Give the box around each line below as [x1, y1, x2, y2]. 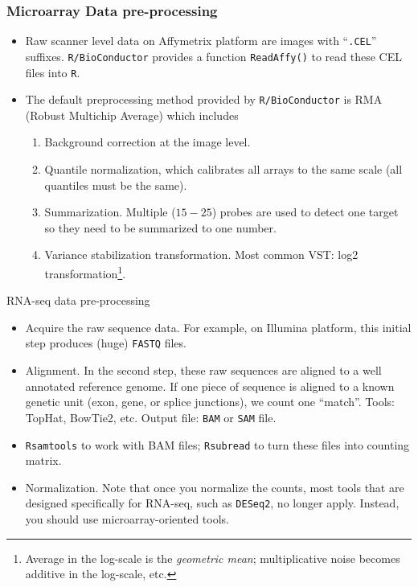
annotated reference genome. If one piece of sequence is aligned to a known [25, 377, 395, 394]
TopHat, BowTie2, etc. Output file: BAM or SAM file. [25, 408, 277, 425]
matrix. [25, 452, 62, 469]
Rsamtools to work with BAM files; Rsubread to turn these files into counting [25, 436, 410, 453]
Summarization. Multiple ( [44, 203, 176, 220]
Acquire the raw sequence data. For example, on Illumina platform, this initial [25, 318, 412, 335]
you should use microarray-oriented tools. [25, 511, 229, 527]
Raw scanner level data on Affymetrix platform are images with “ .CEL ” [25, 32, 377, 49]
